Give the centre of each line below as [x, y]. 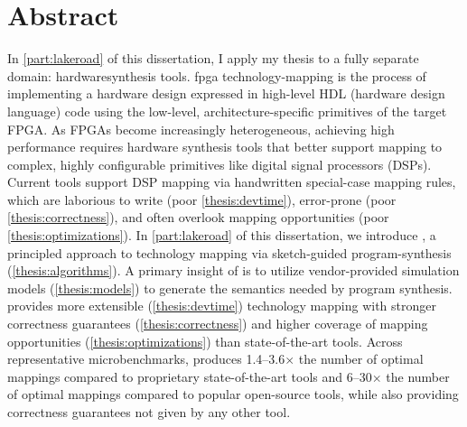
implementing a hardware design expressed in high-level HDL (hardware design [226, 93]
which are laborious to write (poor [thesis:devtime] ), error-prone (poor [202, 199]
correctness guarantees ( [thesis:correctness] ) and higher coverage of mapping [218, 324]
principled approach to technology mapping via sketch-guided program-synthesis [229, 252]
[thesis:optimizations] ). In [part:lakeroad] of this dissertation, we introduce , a [222, 235]
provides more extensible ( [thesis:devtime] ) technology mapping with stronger [222, 306]
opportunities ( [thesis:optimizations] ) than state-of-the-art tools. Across [205, 341]
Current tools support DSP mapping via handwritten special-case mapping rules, [232, 182]
